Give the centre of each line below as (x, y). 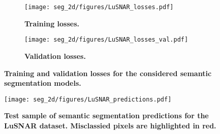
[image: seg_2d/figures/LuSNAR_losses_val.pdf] (106, 40)
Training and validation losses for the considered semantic (108, 73)
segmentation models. (43, 83)
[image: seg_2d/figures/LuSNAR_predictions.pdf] (88, 99)
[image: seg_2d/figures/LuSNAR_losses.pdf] (99, 7)
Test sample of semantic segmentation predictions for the (106, 115)
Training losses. (52, 23)
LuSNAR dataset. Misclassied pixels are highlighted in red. (110, 125)
